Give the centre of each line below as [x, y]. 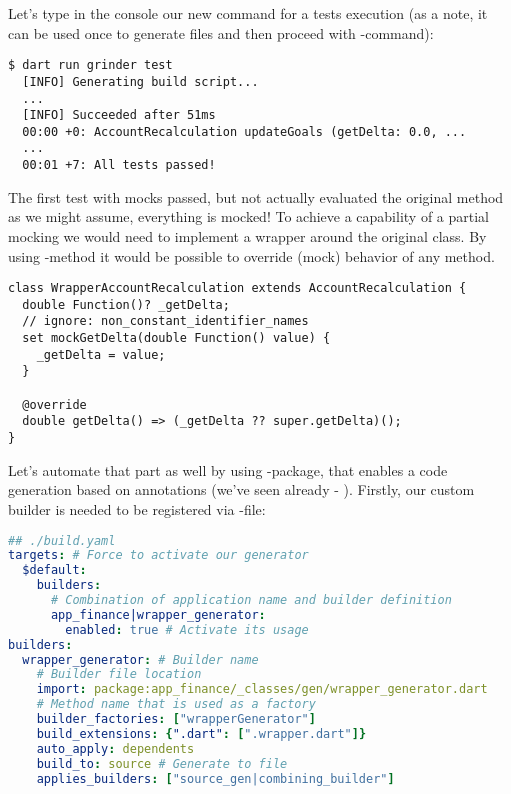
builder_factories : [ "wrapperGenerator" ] [176, 719]
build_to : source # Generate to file [162, 763]
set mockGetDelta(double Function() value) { [176, 338]
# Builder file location [119, 674]
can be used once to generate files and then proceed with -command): [221, 32]
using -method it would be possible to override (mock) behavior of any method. [251, 255]
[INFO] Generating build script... [140, 81]
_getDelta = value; [101, 354]
